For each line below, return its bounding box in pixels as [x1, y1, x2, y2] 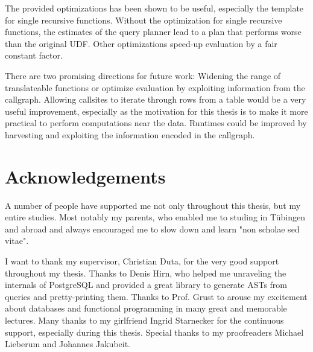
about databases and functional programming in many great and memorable [5, 302, 287, 315]
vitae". [5, 234, 29, 247]
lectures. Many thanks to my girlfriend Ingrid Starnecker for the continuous [5, 314, 284, 326]
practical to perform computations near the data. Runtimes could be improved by [5, 117, 307, 129]
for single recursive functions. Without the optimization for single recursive [5, 13, 282, 26]
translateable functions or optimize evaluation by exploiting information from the [5, 81, 305, 94]
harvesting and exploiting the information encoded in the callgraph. [5, 128, 255, 141]
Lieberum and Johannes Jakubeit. [5, 338, 131, 350]
